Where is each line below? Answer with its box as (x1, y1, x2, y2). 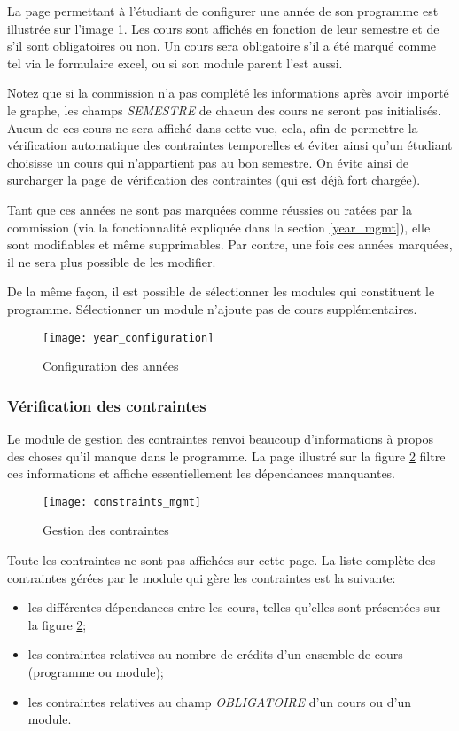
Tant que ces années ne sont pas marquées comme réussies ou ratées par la (7, 200, 412, 218)
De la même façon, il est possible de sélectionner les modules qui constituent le (7, 282, 435, 301)
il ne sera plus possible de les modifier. (7, 252, 216, 271)
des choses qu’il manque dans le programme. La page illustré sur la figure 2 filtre (7, 446, 446, 465)
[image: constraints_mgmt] (43, 495, 201, 508)
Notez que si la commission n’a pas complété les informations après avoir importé (7, 83, 449, 102)
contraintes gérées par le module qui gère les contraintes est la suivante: (7, 568, 396, 586)
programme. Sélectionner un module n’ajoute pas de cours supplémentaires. (7, 299, 417, 318)
